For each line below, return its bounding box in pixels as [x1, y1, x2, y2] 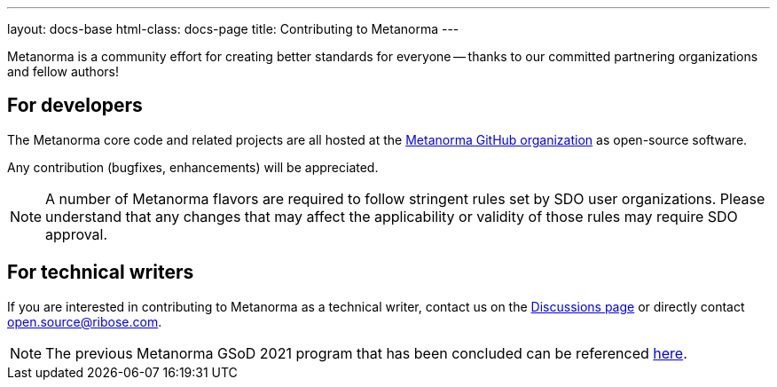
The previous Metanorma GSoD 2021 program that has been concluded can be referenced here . [45, 344, 687, 362]
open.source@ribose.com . [7, 313, 162, 329]
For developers [7, 94, 143, 117]
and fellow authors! [7, 64, 119, 79]
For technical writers [7, 261, 194, 284]
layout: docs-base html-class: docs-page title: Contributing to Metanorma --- [7, 21, 459, 36]
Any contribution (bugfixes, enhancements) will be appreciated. [7, 159, 379, 175]
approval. [45, 225, 108, 243]
